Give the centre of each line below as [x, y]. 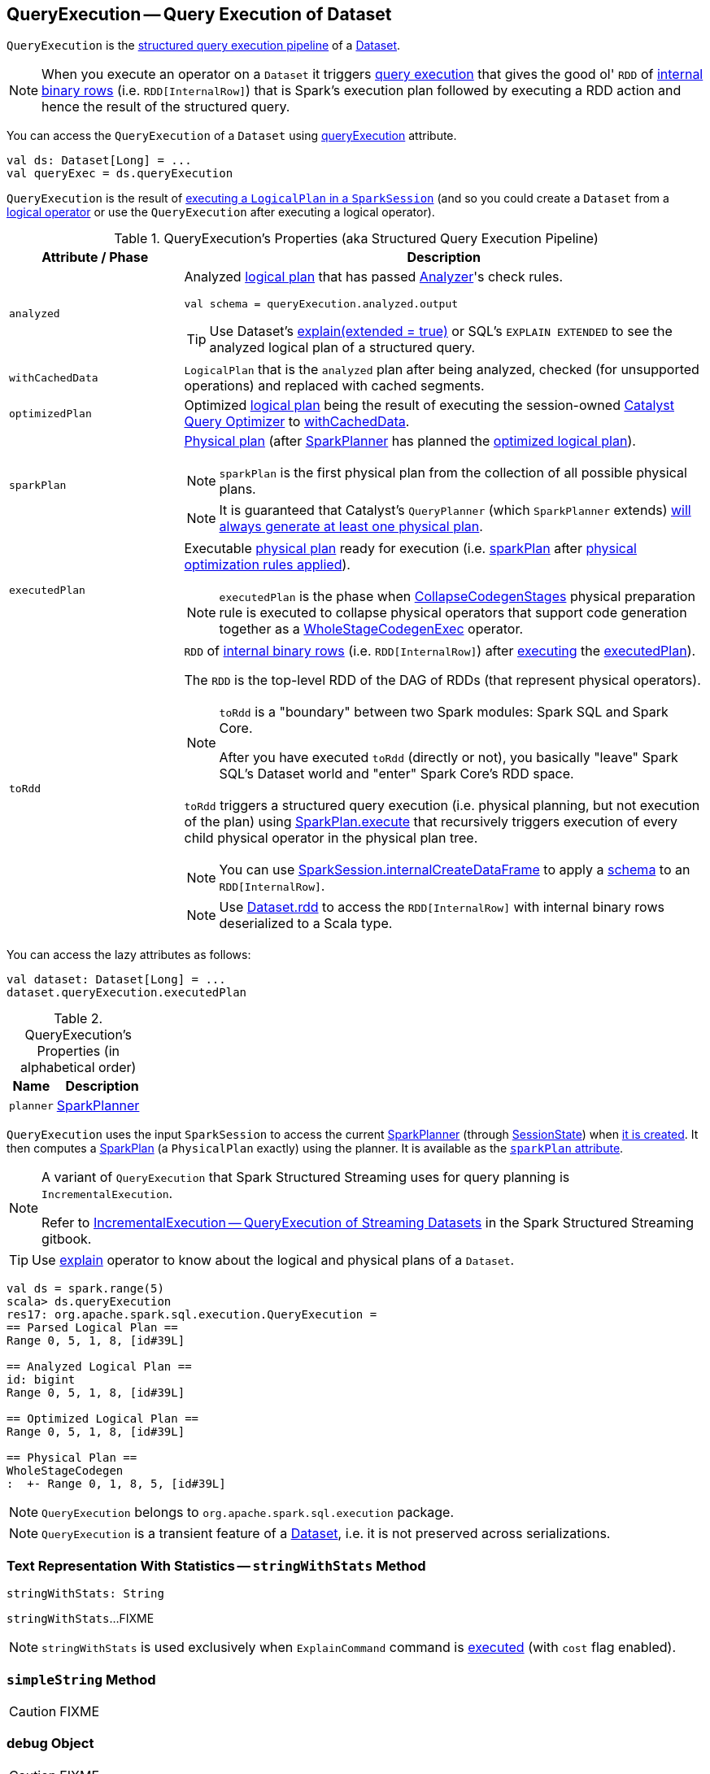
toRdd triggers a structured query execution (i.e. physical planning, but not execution [442, 806]
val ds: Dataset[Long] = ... [99, 161]
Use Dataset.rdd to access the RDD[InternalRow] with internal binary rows [442, 907]
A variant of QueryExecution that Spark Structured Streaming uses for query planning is [306, 1177]
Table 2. [78, 1019]
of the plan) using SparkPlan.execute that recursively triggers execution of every [431, 822]
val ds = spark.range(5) [85, 1289]
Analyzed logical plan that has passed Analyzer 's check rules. [374, 277]
